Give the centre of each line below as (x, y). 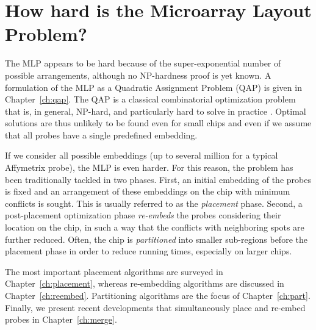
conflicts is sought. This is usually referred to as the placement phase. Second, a (154, 203)
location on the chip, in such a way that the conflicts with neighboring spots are (155, 227)
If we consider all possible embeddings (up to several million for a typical (142, 155)
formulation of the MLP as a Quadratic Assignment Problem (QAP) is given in (153, 87)
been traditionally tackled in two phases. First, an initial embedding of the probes (158, 179)
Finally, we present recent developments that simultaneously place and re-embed (155, 307)
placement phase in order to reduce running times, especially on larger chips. (149, 251)
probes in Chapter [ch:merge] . (61, 319)
